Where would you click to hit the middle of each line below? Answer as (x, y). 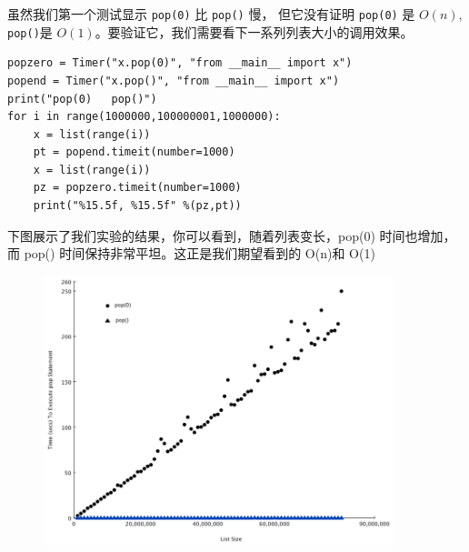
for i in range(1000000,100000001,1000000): (144, 117)
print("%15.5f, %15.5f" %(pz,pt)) (137, 206)
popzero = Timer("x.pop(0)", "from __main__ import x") (180, 63)
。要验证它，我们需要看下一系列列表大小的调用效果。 (254, 31)
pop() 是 (30, 31)
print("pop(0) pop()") (82, 99)
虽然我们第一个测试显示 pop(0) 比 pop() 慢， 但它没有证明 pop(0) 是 (211, 14)
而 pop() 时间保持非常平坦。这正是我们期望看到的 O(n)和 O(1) (191, 253)
